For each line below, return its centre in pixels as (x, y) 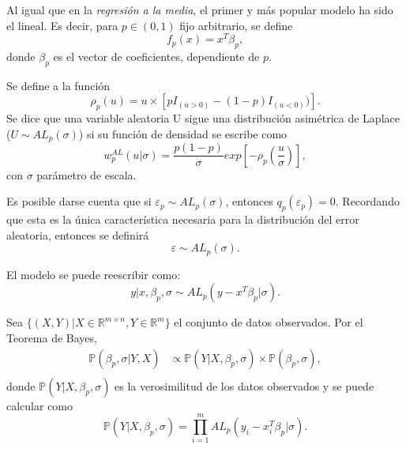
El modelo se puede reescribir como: (94, 274)
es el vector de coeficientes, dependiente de (156, 57)
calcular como (40, 405)
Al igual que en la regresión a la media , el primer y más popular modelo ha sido (200, 9)
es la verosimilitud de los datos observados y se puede (244, 385)
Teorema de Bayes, (52, 337)
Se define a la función (58, 85)
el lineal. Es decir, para (62, 25)
